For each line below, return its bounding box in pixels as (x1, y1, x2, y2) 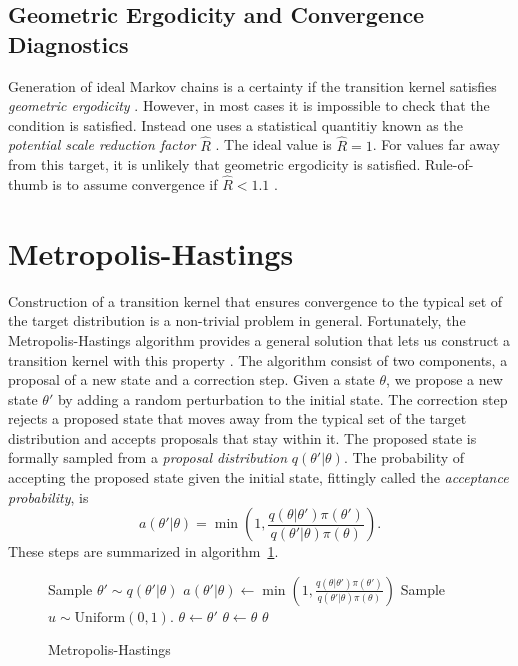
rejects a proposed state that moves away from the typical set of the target (8, 408, 467, 429)
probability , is (8, 486, 89, 507)
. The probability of (343, 447, 465, 468)
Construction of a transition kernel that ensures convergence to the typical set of (8, 290, 503, 311)
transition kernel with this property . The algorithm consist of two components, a (8, 349, 508, 370)
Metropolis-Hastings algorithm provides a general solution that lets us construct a (8, 329, 511, 350)
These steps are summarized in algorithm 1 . (8, 541, 279, 562)
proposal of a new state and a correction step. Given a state (8, 369, 375, 390)
